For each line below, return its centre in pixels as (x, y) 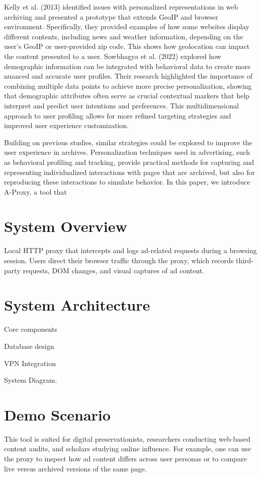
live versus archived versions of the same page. (75, 468)
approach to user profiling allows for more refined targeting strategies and (118, 115)
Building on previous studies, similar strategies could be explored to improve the (128, 142)
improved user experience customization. (66, 125)
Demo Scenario (57, 414)
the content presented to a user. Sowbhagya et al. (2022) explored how (113, 56)
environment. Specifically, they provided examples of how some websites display (127, 26)
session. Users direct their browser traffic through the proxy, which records (119, 260)
